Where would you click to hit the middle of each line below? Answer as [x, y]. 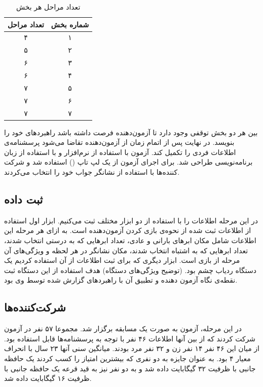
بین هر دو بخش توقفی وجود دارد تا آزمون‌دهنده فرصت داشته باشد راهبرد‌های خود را [131, 132]
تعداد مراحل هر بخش [48, 7]
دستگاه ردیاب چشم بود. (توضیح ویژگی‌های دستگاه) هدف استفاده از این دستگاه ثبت [130, 270]
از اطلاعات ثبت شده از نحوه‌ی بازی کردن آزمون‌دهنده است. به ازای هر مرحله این [128, 230]
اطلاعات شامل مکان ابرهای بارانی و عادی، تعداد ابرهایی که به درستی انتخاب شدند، [130, 240]
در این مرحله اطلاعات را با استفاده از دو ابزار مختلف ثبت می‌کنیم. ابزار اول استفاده [131, 220]
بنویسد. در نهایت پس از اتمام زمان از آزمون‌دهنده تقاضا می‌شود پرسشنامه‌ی [119, 142]
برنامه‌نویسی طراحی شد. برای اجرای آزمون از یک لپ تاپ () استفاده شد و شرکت [128, 162]
